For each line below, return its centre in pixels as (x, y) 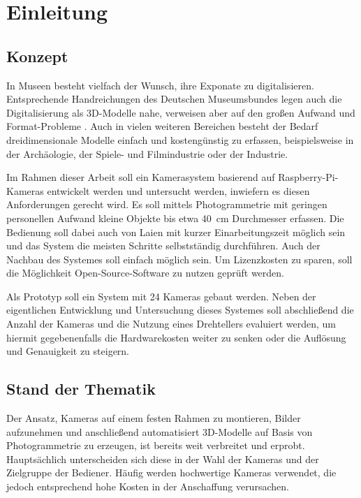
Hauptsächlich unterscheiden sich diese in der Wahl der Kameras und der (163, 459)
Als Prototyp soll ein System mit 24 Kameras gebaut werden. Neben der (161, 296)
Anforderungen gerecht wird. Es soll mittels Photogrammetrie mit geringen (167, 204)
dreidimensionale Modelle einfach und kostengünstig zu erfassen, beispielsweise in (180, 139)
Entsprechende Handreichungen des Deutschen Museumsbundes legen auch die (174, 99)
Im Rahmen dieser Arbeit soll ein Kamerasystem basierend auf (141, 177)
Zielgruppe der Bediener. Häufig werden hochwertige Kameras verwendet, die (171, 473)
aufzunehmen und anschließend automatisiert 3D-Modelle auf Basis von (160, 431)
